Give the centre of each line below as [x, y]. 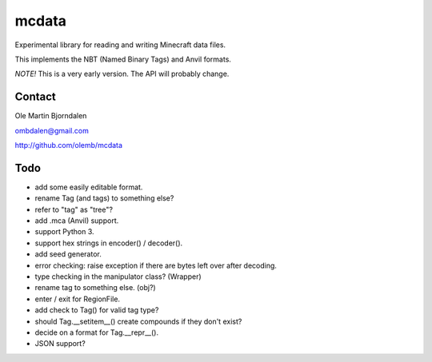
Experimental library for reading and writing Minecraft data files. [120, 45]
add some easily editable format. [89, 187]
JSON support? [60, 344]
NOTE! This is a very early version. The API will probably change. [122, 74]
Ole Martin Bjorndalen [51, 116]
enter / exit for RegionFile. [77, 299]
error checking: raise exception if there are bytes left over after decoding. [156, 265]
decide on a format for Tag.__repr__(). [97, 332]
